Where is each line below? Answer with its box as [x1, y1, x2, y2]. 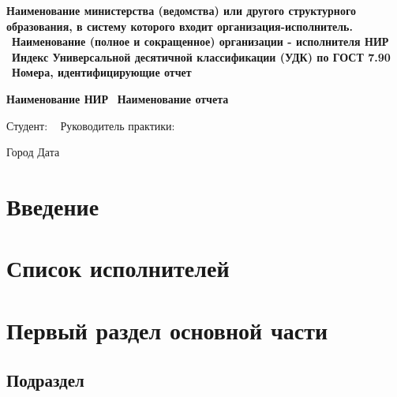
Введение [6, 189, 99, 222]
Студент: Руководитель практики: [6, 117, 175, 133]
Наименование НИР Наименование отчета [6, 90, 229, 107]
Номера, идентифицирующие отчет [12, 64, 192, 81]
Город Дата [6, 144, 60, 160]
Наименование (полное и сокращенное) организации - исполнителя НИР [12, 33, 389, 50]
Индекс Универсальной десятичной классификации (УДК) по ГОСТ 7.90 [12, 48, 391, 65]
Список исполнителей [6, 252, 230, 284]
